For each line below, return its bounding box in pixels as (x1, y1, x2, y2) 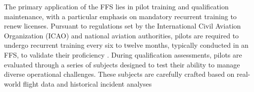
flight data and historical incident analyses (23, 78, 152, 89)
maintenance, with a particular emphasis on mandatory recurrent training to (4, 11, 237, 21)
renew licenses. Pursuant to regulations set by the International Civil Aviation (4, 21, 241, 31)
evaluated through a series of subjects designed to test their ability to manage (4, 59, 240, 69)
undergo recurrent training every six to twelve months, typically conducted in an (4, 40, 249, 50)
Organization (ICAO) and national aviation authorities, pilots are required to (4, 30, 239, 40)
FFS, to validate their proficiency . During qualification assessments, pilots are (4, 49, 242, 60)
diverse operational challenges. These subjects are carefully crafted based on (4, 69, 235, 79)
